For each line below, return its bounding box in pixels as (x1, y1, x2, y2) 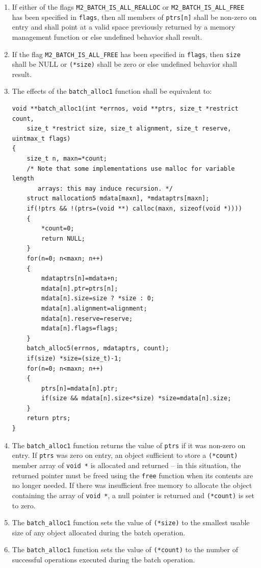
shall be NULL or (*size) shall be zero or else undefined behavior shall (12, 59, 237, 69)
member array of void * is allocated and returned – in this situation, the (12, 459, 241, 470)
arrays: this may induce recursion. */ (37, 185, 173, 192)
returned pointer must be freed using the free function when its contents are (12, 470, 253, 480)
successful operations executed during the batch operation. (12, 554, 195, 565)
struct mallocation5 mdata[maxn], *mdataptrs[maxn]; (27, 195, 210, 202)
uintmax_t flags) (12, 135, 71, 142)
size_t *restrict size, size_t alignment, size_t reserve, (27, 125, 231, 133)
